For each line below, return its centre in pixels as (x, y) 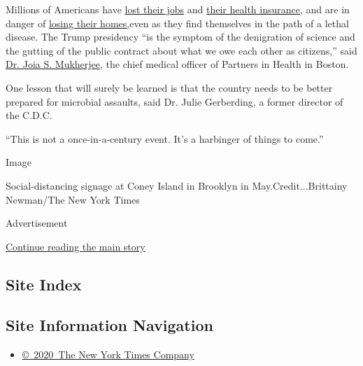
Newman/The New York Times (73, 199)
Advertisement (37, 223)
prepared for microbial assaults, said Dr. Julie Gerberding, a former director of (175, 101)
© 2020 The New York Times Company (108, 354)
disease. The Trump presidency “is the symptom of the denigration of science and (180, 37)
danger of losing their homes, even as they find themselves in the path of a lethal (177, 23)
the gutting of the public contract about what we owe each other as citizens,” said (181, 50)
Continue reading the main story (76, 246)
